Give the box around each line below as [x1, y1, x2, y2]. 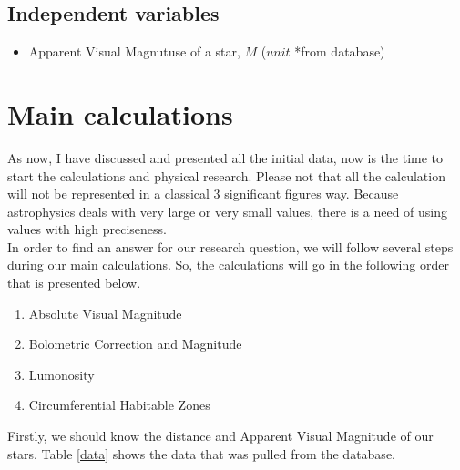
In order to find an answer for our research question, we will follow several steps [7, 237, 454, 256]
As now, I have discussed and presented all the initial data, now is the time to [7, 148, 444, 167]
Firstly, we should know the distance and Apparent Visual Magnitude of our [7, 426, 434, 445]
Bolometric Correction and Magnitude [28, 334, 242, 353]
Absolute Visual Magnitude [28, 303, 182, 322]
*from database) [294, 42, 385, 61]
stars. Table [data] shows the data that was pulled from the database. [7, 444, 395, 463]
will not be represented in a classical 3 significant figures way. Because [7, 184, 399, 203]
